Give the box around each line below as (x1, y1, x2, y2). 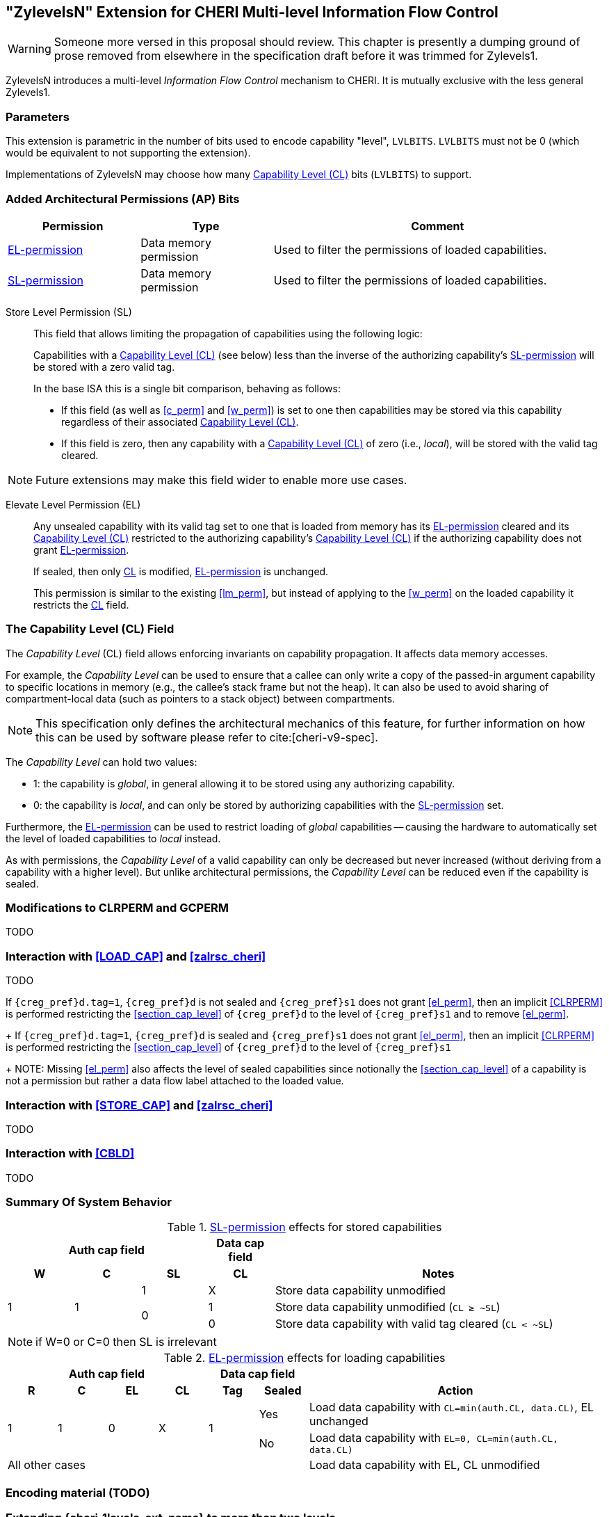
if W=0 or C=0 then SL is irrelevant (35, 1335, 217, 1349)
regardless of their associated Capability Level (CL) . (61, 415, 299, 428)
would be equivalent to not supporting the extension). (6, 147, 251, 159)
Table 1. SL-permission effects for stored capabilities (167, 1220, 442, 1235)
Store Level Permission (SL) (6, 305, 132, 318)
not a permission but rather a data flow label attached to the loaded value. (6, 1075, 344, 1087)
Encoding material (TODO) (6, 1485, 150, 1500)
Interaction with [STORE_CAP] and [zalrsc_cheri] (6, 1098, 273, 1112)
